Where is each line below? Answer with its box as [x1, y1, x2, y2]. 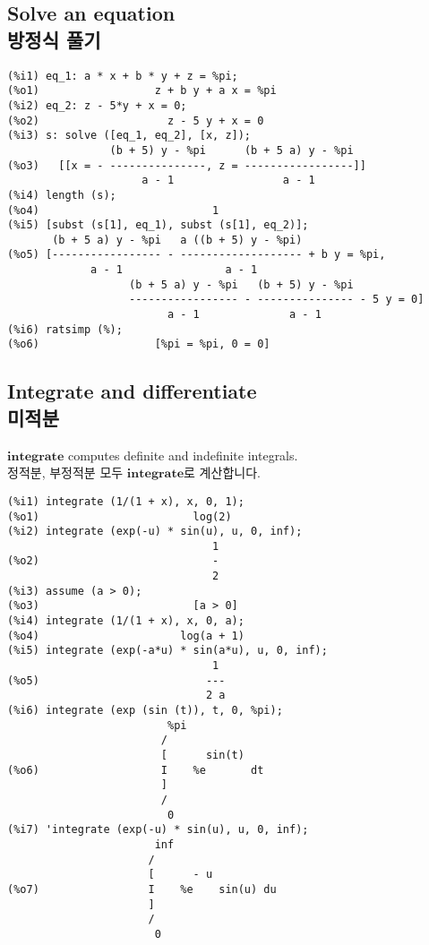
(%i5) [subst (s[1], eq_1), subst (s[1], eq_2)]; [7, 219, 309, 232]
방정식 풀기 [7, 25, 101, 53]
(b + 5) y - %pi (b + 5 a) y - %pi [109, 143, 354, 157]
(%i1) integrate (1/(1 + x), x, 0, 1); [7, 494, 245, 508]
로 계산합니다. [184, 463, 261, 482]
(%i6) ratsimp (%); [7, 322, 123, 336]
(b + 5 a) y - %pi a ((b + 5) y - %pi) [52, 233, 303, 246]
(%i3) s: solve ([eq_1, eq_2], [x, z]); [7, 129, 252, 142]
